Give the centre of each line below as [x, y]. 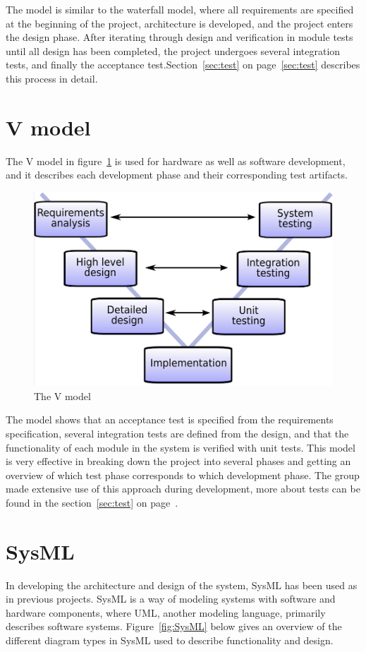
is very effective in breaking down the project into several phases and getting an [178, 461]
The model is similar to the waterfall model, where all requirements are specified [180, 9]
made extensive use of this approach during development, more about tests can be [183, 489]
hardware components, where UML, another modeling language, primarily [166, 612]
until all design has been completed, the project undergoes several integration [173, 50]
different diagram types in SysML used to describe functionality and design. [170, 640]
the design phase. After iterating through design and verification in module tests [179, 37]
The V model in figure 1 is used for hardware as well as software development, [176, 161]
